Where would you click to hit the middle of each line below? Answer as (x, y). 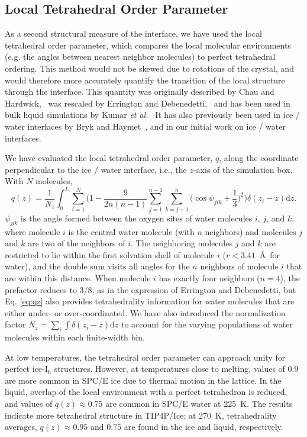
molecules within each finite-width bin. (75, 337)
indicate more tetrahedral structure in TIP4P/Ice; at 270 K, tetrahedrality (141, 415)
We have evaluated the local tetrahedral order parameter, (109, 158)
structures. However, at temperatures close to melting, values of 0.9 (176, 369)
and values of (29, 404)
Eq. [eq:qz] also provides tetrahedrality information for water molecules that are (150, 301)
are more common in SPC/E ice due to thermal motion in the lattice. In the (143, 380)
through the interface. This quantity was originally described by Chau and (140, 91)
